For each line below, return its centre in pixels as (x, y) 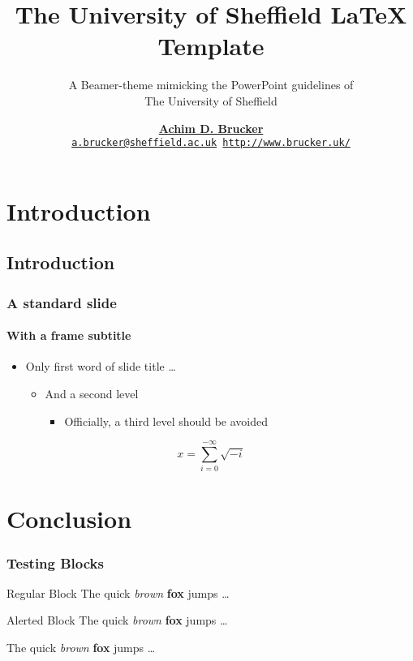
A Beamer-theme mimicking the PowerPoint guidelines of (211, 85)
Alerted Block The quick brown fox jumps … (117, 620)
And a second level (92, 393)
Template (211, 46)
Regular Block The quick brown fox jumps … (118, 592)
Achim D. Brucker (211, 128)
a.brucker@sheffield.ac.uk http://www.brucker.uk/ (211, 143)
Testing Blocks (55, 562)
